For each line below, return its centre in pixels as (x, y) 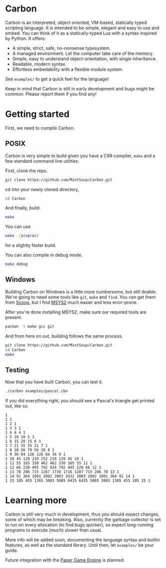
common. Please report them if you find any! (51, 94)
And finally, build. (23, 208)
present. (14, 317)
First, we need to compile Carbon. (40, 128)
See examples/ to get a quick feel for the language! (57, 79)
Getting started (37, 114)
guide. (12, 550)
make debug (16, 264)
